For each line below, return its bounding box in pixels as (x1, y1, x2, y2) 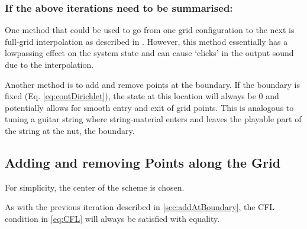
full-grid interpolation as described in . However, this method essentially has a (5, 35, 288, 47)
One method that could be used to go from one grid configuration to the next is (5, 24, 295, 36)
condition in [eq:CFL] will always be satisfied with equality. (5, 212, 220, 224)
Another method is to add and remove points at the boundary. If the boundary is (5, 78, 300, 90)
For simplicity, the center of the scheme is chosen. (5, 181, 185, 193)
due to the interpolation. (5, 58, 94, 70)
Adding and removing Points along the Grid (5, 153, 281, 171)
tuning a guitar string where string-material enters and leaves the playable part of (5, 113, 302, 125)
